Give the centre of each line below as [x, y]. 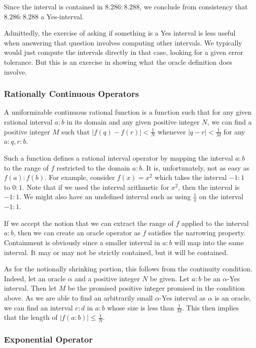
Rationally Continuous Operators [72, 94]
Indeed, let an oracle [35, 278]
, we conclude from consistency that [194, 6]
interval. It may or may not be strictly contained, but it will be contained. [116, 252]
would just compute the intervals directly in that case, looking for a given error [124, 52]
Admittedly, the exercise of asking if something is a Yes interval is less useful [120, 33]
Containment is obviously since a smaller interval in [82, 242]
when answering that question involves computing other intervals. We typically [123, 42]
